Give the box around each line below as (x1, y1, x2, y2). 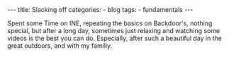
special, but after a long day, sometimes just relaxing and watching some (7, 27, 220, 34)
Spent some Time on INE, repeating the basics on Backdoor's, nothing (7, 19, 213, 27)
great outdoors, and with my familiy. (7, 42, 113, 50)
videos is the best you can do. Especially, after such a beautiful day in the (7, 34, 222, 42)
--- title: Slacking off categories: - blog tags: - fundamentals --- (7, 6, 194, 13)
